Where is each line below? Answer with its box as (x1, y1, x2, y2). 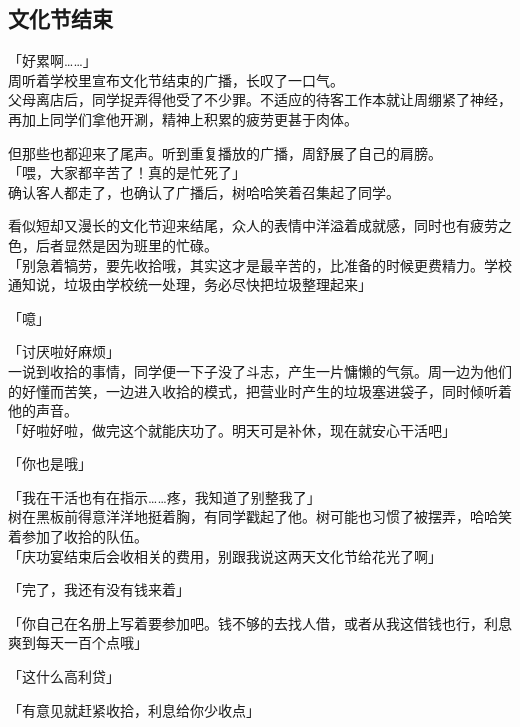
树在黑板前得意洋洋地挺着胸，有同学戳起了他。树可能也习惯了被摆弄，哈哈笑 (8, 506, 512, 527)
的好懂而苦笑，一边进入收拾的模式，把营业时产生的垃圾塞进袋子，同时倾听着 (8, 380, 512, 401)
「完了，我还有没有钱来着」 (8, 579, 190, 600)
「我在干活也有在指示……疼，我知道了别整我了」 (8, 486, 321, 507)
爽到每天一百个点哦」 (8, 632, 148, 653)
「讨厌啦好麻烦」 (8, 341, 120, 362)
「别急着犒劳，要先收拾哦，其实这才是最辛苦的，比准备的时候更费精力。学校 (8, 254, 512, 275)
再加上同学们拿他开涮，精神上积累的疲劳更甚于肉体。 (8, 108, 358, 129)
